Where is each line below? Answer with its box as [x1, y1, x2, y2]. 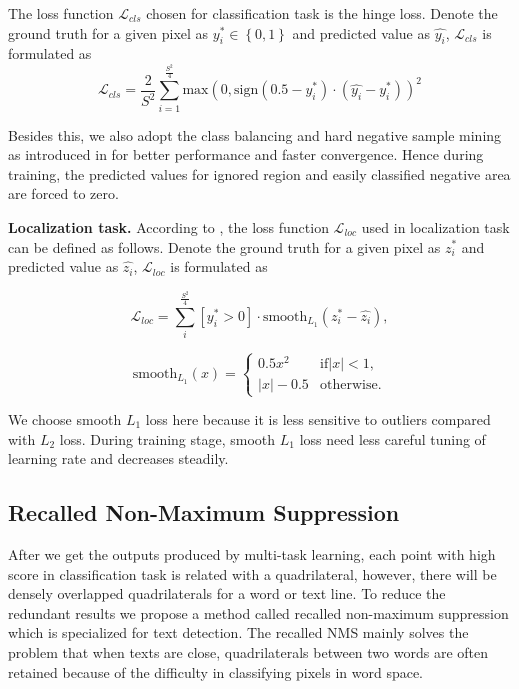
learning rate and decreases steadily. [8, 448, 229, 469]
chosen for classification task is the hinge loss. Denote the [146, 3, 498, 23]
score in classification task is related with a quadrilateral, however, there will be [8, 563, 497, 584]
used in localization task [361, 216, 510, 237]
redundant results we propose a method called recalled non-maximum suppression [8, 602, 509, 623]
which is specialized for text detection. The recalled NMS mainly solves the [8, 622, 469, 643]
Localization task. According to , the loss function [8, 216, 329, 237]
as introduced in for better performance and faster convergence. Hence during [8, 144, 484, 165]
